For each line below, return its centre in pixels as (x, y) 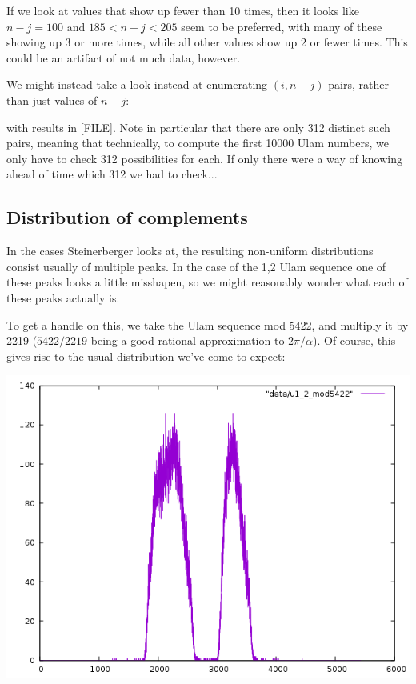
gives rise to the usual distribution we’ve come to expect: (146, 356)
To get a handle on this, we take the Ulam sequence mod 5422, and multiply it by (208, 324)
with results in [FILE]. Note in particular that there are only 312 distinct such (198, 127)
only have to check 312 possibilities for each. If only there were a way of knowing (204, 158)
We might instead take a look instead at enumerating (137, 84)
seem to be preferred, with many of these (282, 26)
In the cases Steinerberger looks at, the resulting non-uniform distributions (190, 251)
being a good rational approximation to (188, 340)
